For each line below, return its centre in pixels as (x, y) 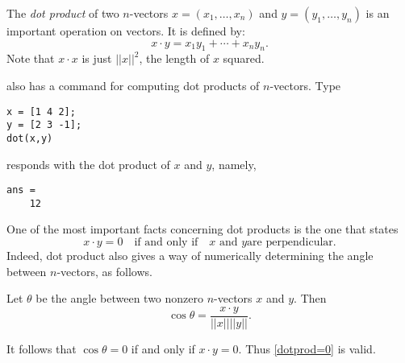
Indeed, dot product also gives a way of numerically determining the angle (190, 256)
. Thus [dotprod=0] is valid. (307, 348)
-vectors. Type (305, 85)
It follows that (42, 348)
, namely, (234, 164)
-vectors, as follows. (104, 271)
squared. (244, 58)
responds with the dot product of (88, 164)
